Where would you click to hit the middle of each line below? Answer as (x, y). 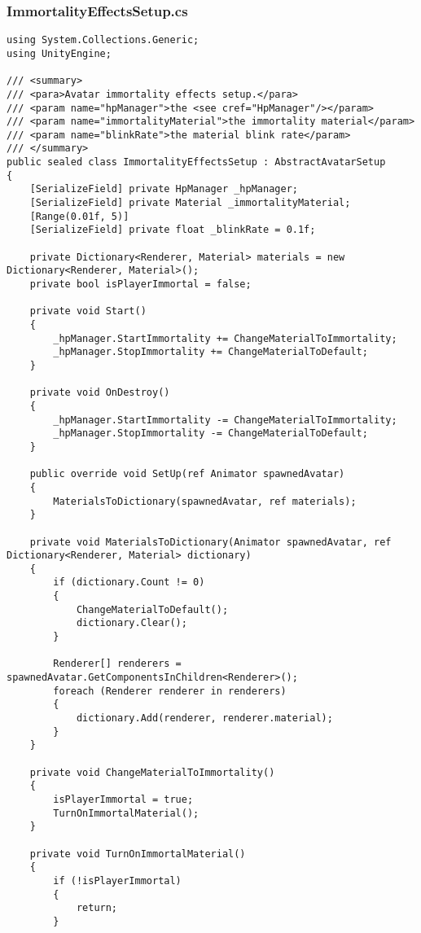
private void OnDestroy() (100, 393)
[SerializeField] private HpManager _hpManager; (164, 189)
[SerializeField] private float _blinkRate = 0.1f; (173, 230)
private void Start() (88, 311)
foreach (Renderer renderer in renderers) (170, 691)
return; (97, 908)
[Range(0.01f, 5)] (79, 216)
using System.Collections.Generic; (103, 40)
